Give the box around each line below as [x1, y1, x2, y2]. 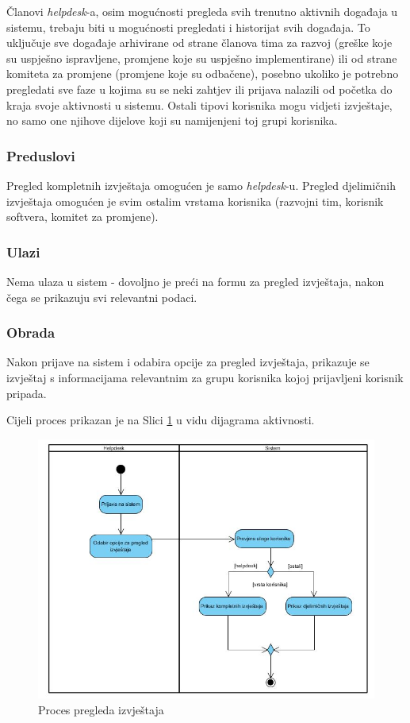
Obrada [6, 323, 56, 342]
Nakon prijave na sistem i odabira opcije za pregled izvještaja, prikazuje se [6, 354, 370, 370]
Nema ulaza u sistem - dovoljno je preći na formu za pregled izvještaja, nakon [6, 273, 385, 289]
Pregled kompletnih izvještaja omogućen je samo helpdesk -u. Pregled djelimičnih [6, 176, 397, 193]
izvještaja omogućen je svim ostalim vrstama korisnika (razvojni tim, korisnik [6, 192, 384, 209]
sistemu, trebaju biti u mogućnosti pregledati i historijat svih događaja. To [6, 18, 370, 35]
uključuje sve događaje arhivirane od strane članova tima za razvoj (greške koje [6, 34, 393, 51]
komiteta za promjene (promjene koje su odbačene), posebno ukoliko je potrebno [6, 65, 399, 82]
